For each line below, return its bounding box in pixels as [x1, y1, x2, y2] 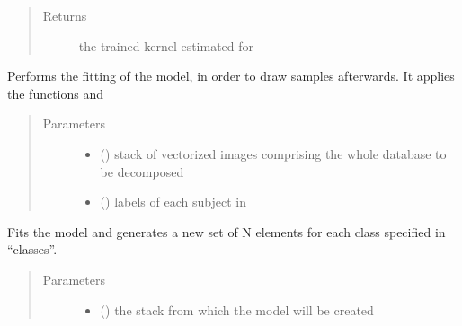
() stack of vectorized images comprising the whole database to [100, 144, 447, 163]
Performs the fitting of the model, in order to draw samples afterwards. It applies [7, 66, 455, 85]
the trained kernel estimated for [78, 36, 254, 55]
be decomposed [100, 162, 184, 181]
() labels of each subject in [100, 192, 246, 211]
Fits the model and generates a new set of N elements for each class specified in [7, 222, 446, 241]
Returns [42, 6, 87, 24]
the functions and [7, 84, 104, 102]
